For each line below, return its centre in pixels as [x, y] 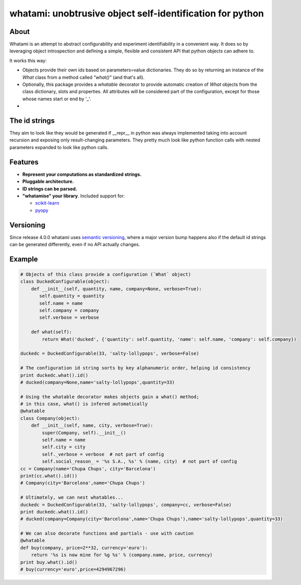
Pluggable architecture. [48, 181]
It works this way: [28, 60]
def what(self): [51, 332]
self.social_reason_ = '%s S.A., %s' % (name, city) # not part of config [139, 462]
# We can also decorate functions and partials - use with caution [107, 534]
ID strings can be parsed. [50, 189]
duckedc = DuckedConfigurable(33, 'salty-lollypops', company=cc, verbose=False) [126, 505]
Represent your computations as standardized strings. [82, 174]
